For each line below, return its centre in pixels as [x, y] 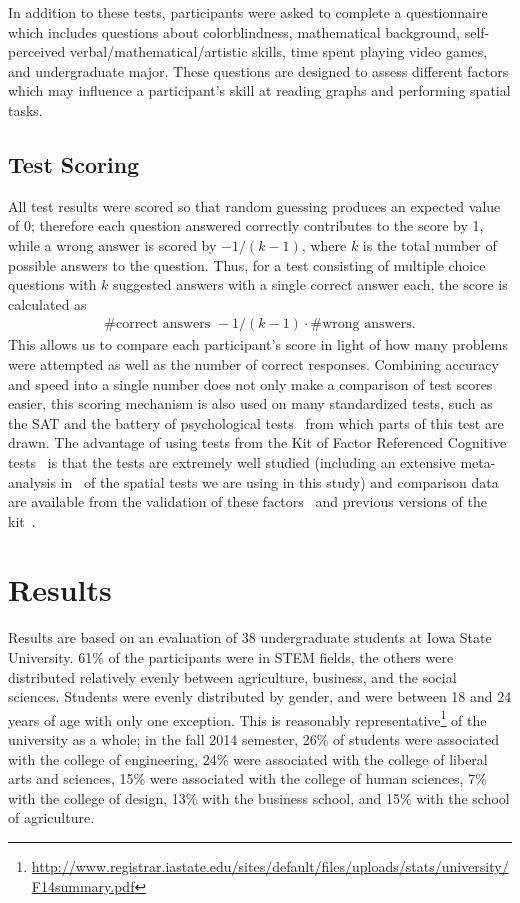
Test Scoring [74, 163]
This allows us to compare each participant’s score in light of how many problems [258, 344]
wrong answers [367, 324]
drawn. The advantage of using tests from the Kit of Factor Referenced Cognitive [257, 442]
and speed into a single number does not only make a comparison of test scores [250, 383]
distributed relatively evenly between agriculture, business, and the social [232, 676]
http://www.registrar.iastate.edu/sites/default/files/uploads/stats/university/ [270, 866]
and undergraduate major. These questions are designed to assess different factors [258, 70]
